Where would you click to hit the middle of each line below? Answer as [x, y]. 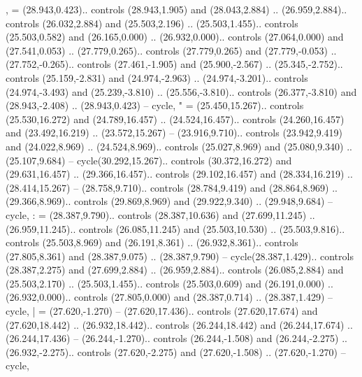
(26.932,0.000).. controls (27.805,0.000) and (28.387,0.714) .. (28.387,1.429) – [169, 297]
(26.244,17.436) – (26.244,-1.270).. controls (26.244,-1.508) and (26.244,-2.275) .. [176, 338]
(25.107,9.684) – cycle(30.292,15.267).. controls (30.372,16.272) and [149, 160]
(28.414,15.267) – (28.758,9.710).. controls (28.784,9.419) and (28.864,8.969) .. [172, 187]
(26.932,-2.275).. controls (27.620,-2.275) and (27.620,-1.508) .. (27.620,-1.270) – [176, 351]
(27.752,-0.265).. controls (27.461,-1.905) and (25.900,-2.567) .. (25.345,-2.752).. [174, 64]
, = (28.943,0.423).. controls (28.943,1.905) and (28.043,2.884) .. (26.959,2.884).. [176, 9]
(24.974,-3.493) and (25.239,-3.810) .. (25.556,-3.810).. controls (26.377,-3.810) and [181, 91]
